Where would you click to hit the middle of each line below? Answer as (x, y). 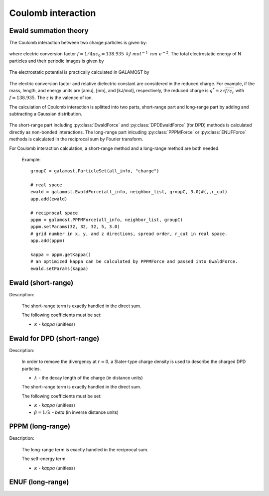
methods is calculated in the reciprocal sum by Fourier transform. (76, 139)
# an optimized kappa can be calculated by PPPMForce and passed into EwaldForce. (134, 262)
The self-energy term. (44, 459)
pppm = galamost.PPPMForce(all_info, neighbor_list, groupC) (107, 220)
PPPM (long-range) (40, 427)
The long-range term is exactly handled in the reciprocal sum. (85, 449)
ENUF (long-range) (39, 482)
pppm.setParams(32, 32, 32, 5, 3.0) (75, 227)
